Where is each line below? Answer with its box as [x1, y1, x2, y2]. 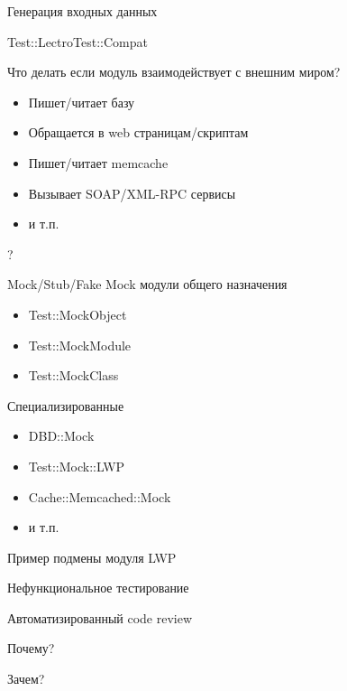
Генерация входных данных [7, 2, 158, 20]
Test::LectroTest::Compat [7, 32, 148, 51]
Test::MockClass [28, 366, 119, 385]
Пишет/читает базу [28, 92, 135, 111]
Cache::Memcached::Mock [28, 487, 171, 506]
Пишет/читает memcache [28, 153, 169, 172]
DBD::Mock [28, 426, 95, 445]
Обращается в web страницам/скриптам [28, 123, 249, 142]
